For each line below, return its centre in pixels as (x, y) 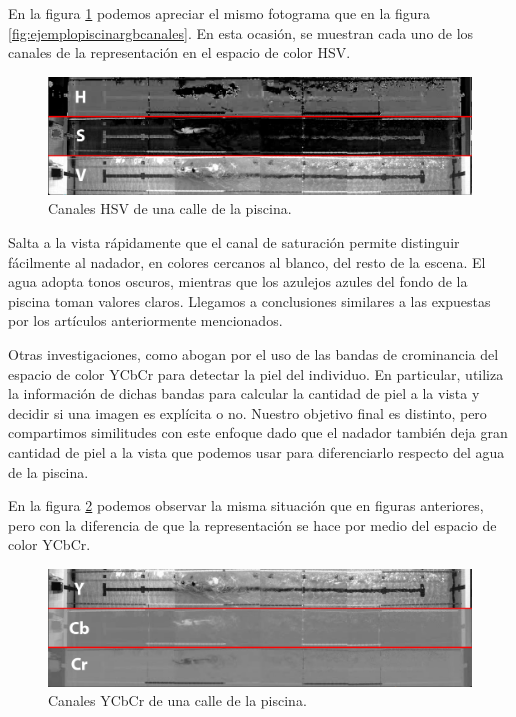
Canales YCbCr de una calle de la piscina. (177, 700)
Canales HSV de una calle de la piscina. (170, 208)
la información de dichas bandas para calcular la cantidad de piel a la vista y (244, 393)
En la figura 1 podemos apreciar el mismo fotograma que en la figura (219, 13)
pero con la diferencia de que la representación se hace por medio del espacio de (252, 524)
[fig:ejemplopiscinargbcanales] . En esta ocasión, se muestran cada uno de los (241, 32)
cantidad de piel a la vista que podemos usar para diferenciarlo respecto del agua (256, 451)
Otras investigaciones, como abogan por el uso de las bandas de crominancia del (253, 353)
